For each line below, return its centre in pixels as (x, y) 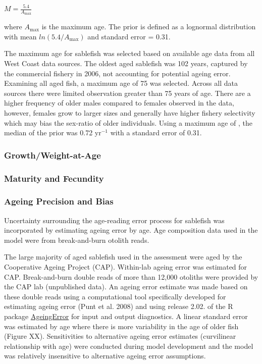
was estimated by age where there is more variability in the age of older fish (121, 326)
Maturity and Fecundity (54, 178)
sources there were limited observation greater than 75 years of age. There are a (127, 93)
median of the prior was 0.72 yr (53, 133)
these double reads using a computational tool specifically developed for (115, 296)
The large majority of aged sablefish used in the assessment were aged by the (123, 257)
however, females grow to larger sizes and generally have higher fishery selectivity (130, 112)
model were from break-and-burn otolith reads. (77, 240)
